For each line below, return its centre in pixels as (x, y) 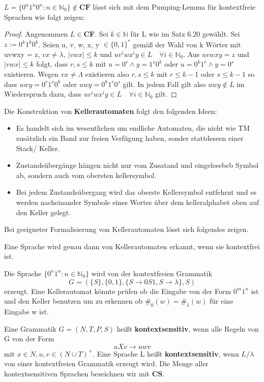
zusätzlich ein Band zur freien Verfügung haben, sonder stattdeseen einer (130, 138)
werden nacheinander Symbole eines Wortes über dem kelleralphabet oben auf (138, 202)
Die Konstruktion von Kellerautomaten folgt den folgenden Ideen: (111, 111)
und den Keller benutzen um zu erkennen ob (74, 301)
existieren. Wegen (32, 74)
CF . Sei (96, 34)
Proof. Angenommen (36, 34)
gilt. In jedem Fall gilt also (164, 84)
